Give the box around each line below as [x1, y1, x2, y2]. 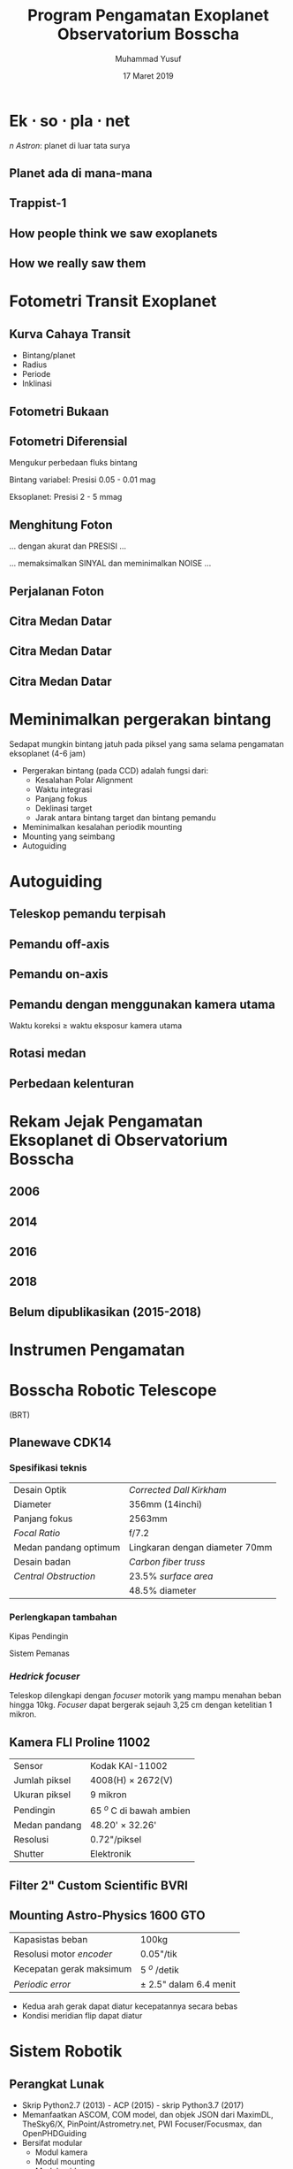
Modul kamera [34, 2147, 88, 2157]
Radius [21, 359, 48, 370]
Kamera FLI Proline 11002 [9, 1734, 151, 1750]
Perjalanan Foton [9, 583, 104, 598]
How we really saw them [9, 256, 146, 271]
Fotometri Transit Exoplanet [9, 291, 217, 312]
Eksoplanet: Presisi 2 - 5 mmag [9, 492, 123, 503]
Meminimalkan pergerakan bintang [9, 710, 272, 730]
